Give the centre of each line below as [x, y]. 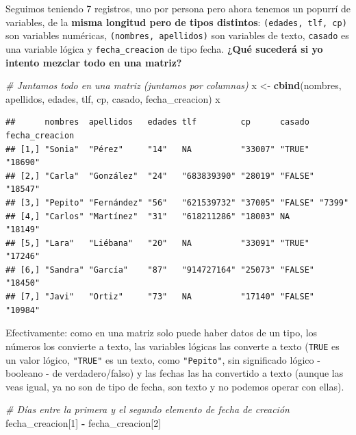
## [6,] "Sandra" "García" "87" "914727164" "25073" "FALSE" [160, 270]
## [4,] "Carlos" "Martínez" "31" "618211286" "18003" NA [148, 216]
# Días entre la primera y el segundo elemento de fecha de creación [148, 409]
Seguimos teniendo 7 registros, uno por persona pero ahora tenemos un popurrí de [178, 8]
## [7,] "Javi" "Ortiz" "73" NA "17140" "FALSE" [160, 297]
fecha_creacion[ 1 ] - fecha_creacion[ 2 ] [84, 422]
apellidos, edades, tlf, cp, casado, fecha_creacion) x [113, 98]
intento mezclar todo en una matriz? [94, 62]
